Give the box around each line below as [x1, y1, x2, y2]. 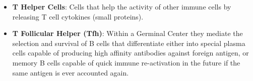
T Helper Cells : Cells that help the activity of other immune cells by [12, 1, 231, 11]
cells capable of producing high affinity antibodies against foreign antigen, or [12, 47, 249, 58]
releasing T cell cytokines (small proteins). [12, 11, 144, 21]
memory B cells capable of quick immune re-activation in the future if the [12, 57, 240, 67]
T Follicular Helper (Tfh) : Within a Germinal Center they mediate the [12, 28, 243, 38]
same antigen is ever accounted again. [12, 67, 129, 77]
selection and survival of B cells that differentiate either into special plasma [12, 37, 245, 48]
